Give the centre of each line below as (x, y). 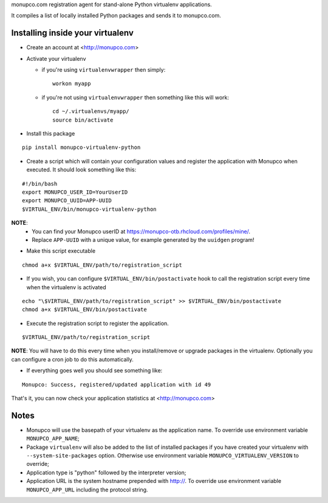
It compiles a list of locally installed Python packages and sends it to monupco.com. (116, 16)
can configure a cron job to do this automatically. (72, 359)
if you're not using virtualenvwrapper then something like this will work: (135, 97)
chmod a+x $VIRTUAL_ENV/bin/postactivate (84, 310)
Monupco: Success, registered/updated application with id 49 (117, 385)
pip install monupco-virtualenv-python (81, 148)
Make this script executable (61, 251)
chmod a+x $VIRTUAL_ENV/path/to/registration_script (102, 265)
